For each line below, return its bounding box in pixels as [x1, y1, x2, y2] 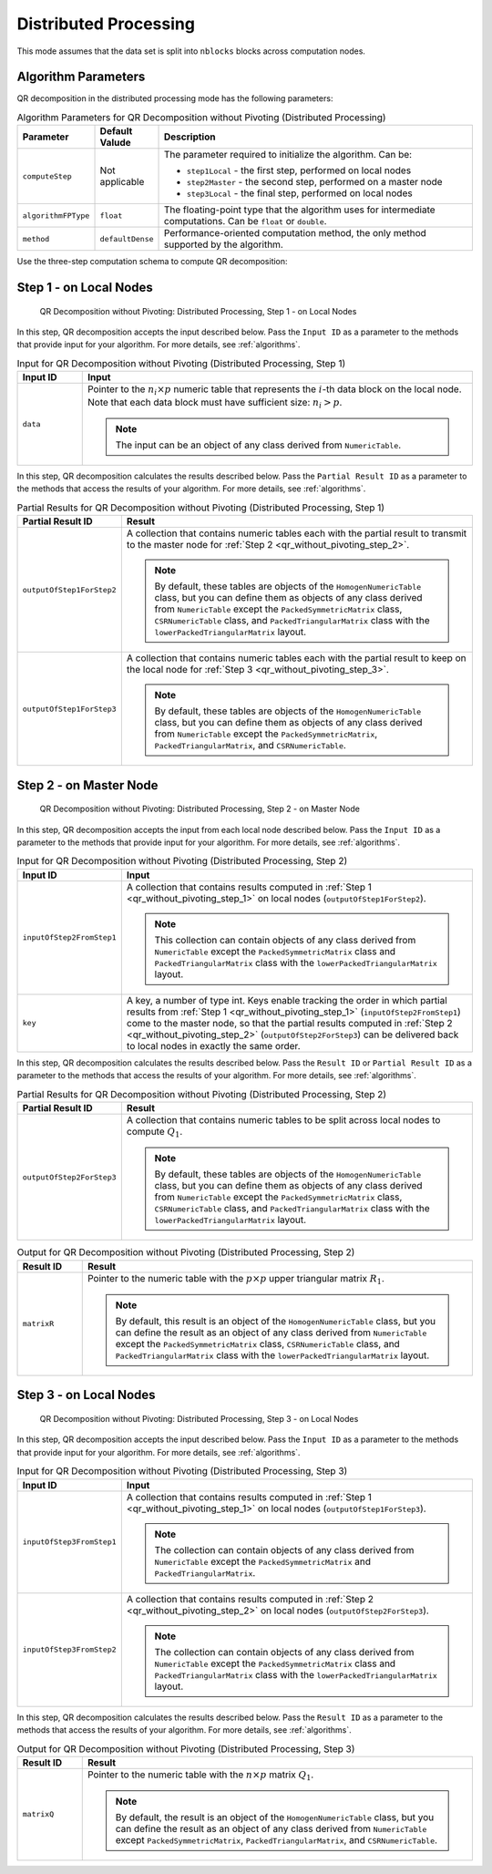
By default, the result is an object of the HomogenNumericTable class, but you [115, 1811, 435, 1824]
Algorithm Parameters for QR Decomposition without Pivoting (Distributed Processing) [16, 111, 386, 124]
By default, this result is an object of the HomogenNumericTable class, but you [115, 1314, 436, 1327]
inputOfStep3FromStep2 [22, 1645, 118, 1654]
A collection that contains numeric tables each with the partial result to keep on [126, 652, 466, 664]
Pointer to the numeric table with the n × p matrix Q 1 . [87, 1768, 314, 1782]
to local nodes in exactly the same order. [126, 1039, 301, 1052]
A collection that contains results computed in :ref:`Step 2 [126, 1592, 374, 1605]
